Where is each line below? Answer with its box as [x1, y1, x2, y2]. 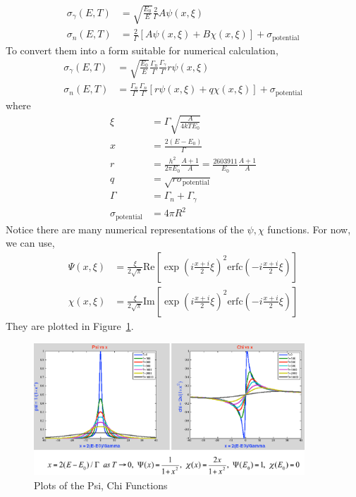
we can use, [6, 235, 55, 250]
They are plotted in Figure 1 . [6, 318, 134, 333]
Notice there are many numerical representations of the [6, 221, 244, 236]
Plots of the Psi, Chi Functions [34, 477, 168, 492]
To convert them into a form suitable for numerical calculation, [6, 42, 278, 57]
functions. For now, [267, 221, 351, 236]
